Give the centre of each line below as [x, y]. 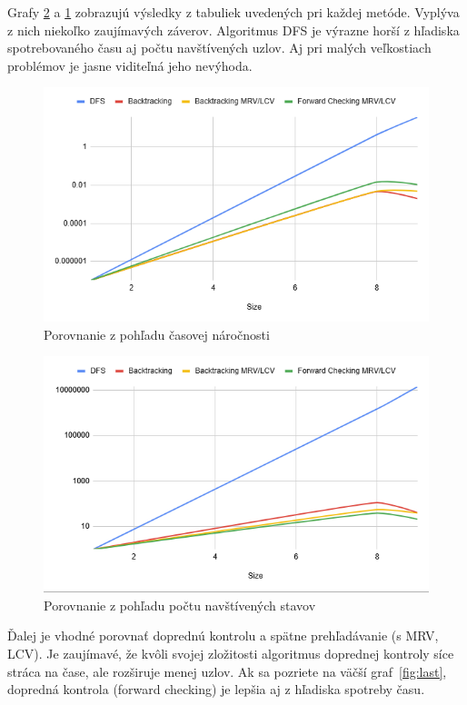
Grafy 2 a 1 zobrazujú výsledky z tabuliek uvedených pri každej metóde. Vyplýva [233, 12]
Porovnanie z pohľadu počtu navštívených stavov [180, 605]
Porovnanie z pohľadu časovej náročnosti [157, 334]
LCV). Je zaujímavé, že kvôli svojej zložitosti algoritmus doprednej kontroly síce [231, 653]
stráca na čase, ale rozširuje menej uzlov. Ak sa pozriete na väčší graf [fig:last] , [227, 671]
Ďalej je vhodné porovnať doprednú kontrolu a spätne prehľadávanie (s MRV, [223, 635]
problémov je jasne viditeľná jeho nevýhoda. [130, 65]
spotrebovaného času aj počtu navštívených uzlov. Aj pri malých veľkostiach [219, 48]
